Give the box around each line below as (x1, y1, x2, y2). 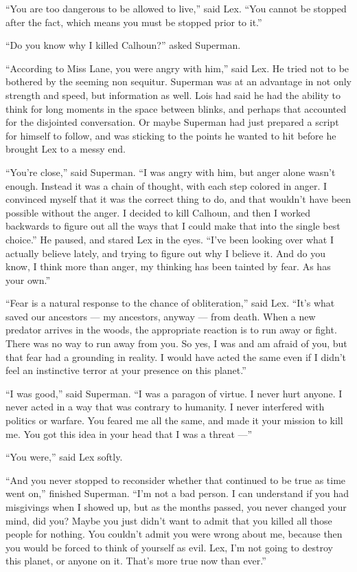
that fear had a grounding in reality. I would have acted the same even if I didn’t (5, 349, 347, 364)
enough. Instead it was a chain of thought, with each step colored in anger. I (5, 178, 327, 192)
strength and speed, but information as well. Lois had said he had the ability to (5, 87, 341, 102)
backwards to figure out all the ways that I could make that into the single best (5, 219, 341, 233)
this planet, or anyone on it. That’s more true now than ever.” (5, 553, 266, 568)
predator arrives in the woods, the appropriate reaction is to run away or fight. (5, 322, 337, 337)
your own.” (5, 272, 50, 287)
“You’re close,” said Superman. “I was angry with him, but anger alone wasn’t (5, 164, 336, 179)
